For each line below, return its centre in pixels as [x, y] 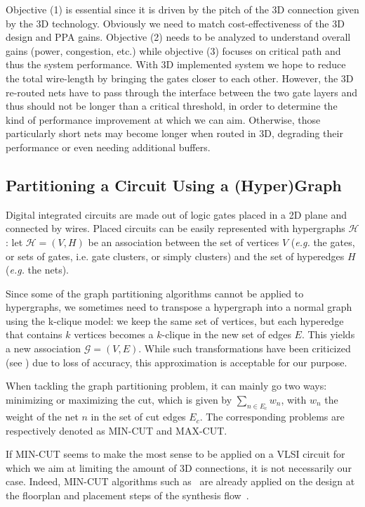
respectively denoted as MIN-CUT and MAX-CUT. [117, 430]
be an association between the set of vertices [184, 242]
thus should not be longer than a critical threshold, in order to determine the [172, 106]
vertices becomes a [114, 334]
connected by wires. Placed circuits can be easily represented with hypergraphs [175, 228]
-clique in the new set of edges [226, 334]
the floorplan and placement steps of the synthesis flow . [127, 495]
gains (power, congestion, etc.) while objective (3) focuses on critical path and [173, 50]
